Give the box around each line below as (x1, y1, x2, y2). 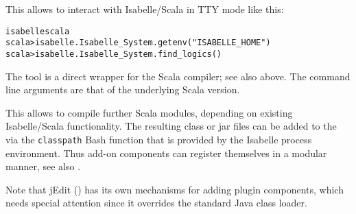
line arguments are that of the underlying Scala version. (5, 82, 240, 97)
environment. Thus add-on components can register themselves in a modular (5, 145, 327, 160)
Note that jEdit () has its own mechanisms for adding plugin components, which (5, 182, 344, 196)
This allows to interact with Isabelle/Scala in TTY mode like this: (5, 2, 284, 16)
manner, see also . (5, 159, 81, 174)
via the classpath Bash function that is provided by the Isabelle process (5, 132, 312, 146)
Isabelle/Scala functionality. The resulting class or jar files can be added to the (5, 119, 337, 133)
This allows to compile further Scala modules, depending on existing (5, 105, 293, 119)
